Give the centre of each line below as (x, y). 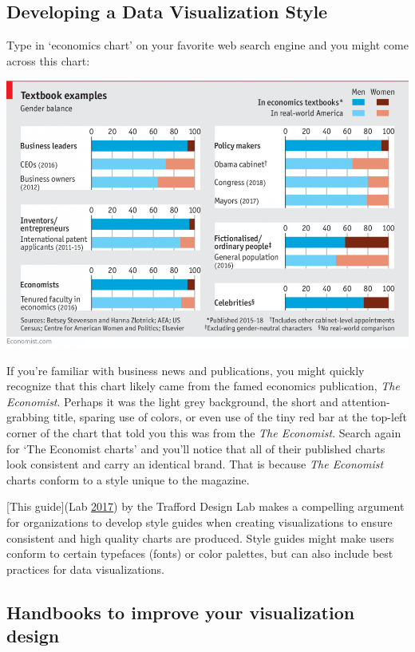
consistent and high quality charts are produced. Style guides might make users (200, 537)
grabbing (28, 417)
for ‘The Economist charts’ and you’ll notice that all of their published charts (196, 448)
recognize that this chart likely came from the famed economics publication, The (203, 386)
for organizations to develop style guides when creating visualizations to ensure (200, 522)
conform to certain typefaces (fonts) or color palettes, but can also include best (200, 553)
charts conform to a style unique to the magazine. (128, 479)
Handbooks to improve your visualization (181, 612)
